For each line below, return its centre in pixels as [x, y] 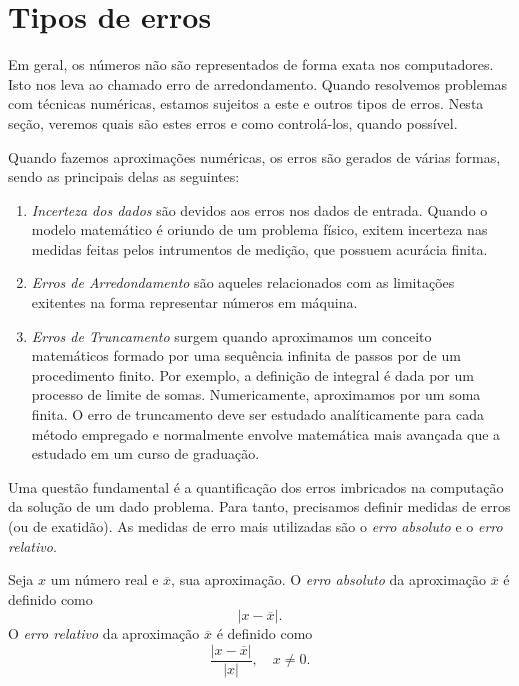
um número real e [104, 579]
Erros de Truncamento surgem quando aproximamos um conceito [231, 335]
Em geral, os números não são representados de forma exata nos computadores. [251, 64]
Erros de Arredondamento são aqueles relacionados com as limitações [243, 282]
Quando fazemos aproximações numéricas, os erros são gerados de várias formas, [254, 156]
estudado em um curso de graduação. [145, 453]
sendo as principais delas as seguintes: [124, 176]
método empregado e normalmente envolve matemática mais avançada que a [266, 433]
